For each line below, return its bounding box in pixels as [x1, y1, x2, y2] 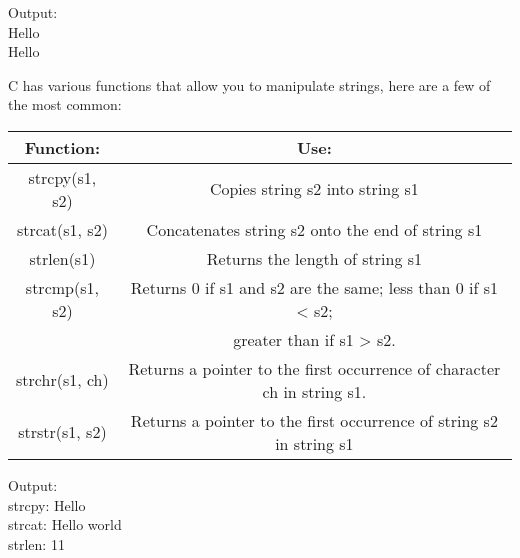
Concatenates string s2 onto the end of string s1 [146, 217, 483, 241]
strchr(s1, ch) [16, 368, 109, 392]
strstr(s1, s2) [18, 420, 107, 444]
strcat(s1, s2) [16, 217, 108, 241]
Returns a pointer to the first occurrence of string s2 [130, 408, 498, 432]
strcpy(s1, [28, 165, 97, 189]
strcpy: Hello [8, 494, 86, 515]
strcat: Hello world [8, 514, 122, 535]
